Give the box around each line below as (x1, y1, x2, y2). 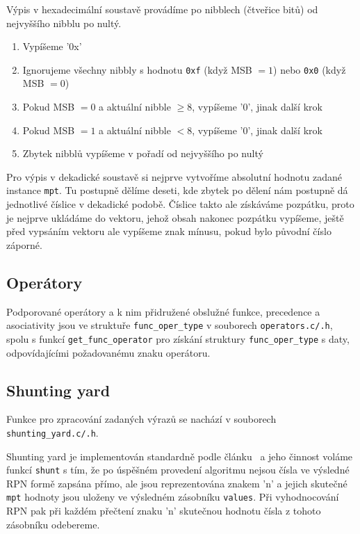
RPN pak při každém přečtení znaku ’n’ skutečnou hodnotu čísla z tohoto (6, 503, 321, 518)
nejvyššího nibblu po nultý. (6, 15, 122, 30)
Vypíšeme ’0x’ (22, 39, 82, 54)
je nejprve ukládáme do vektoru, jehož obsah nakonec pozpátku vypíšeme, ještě (6, 210, 344, 225)
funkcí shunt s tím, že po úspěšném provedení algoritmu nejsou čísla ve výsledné (6, 462, 350, 477)
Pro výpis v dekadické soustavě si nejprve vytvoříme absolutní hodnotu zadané (6, 169, 342, 184)
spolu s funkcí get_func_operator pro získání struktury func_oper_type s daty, (6, 331, 350, 346)
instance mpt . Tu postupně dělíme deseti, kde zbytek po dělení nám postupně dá (6, 183, 348, 197)
